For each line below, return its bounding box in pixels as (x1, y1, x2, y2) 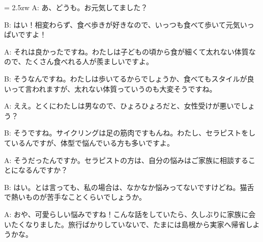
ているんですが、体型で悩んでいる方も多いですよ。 (4, 137, 174, 148)
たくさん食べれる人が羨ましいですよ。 (25, 56, 154, 67)
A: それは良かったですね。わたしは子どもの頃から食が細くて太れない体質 (4, 46, 249, 57)
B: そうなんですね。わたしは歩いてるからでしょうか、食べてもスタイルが (4, 73, 247, 84)
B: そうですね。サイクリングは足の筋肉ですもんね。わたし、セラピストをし (4, 127, 256, 138)
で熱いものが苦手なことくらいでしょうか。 (4, 192, 146, 202)
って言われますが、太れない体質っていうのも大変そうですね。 (11, 83, 217, 94)
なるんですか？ (18, 165, 68, 175)
